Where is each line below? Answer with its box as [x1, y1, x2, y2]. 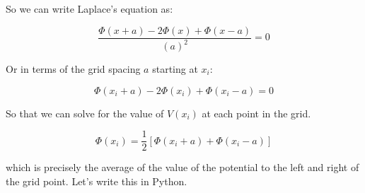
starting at [152, 62, 198, 76]
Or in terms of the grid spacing [6, 62, 141, 76]
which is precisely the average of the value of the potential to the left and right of [6, 160, 359, 175]
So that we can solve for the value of [6, 105, 164, 120]
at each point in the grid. [202, 105, 311, 120]
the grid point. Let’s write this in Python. [6, 173, 187, 188]
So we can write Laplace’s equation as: [6, 1, 173, 16]
